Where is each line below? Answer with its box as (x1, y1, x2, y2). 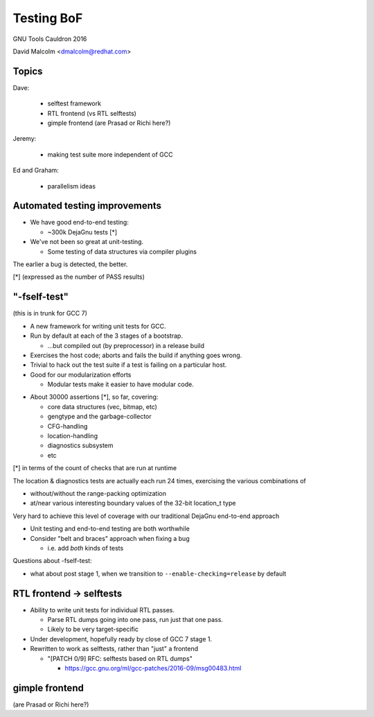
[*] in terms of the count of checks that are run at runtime (12, 464, 177, 472)
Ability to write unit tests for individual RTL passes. (30, 605, 175, 614)
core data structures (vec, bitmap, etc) (47, 402, 157, 411)
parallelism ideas (47, 182, 96, 190)
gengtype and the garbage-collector (47, 413, 152, 421)
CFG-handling (47, 422, 88, 430)
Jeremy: (12, 135, 37, 143)
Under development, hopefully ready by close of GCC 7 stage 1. (30, 634, 213, 643)
